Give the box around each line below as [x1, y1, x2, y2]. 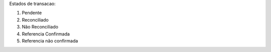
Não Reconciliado [22, 24, 59, 30]
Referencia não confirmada [22, 37, 78, 43]
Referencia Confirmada [22, 30, 70, 37]
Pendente [22, 10, 42, 16]
